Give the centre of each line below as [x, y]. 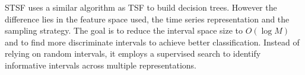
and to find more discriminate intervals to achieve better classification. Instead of [152, 42]
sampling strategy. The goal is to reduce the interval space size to [124, 30]
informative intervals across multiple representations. [101, 65]
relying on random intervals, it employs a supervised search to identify [133, 53]
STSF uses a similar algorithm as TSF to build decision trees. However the [141, 7]
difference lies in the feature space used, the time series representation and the [147, 19]
